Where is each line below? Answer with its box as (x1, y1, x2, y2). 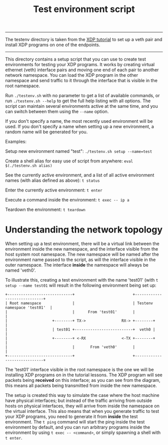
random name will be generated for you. (5, 129, 88, 135)
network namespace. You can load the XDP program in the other (5, 72, 138, 78)
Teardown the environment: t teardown (5, 206, 86, 212)
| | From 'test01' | (5, 310, 135, 315)
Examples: (5, 139, 26, 145)
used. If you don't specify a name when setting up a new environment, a (5, 124, 154, 130)
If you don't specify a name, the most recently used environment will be (5, 118, 153, 124)
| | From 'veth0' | (5, 345, 135, 350)
